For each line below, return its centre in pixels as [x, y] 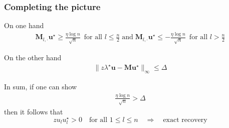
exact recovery [185, 120]
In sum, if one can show [41, 87]
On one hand [24, 25]
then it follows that [34, 111]
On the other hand [33, 57]
